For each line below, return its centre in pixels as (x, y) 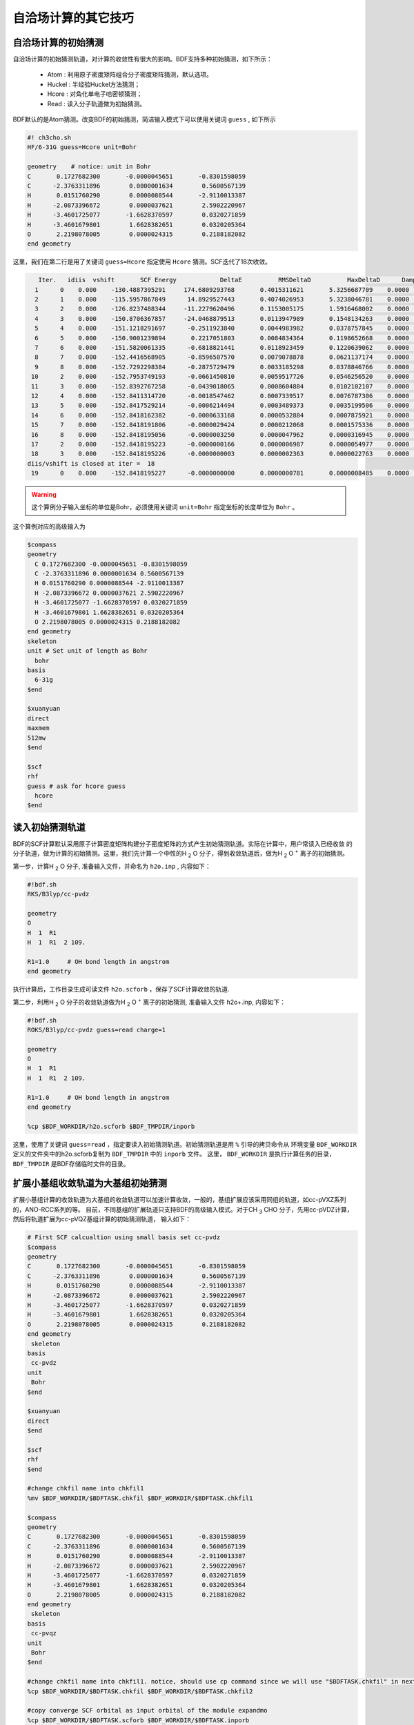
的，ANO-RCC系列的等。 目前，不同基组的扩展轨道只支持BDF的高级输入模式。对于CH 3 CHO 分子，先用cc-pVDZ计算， (183, 1210)
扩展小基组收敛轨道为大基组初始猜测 (90, 1183)
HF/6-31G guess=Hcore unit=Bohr (82, 147)
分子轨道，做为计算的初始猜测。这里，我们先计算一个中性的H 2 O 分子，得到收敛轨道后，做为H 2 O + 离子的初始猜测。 (180, 854)
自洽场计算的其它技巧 (73, 18)
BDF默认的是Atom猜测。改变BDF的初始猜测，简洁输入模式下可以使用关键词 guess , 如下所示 (144, 119)
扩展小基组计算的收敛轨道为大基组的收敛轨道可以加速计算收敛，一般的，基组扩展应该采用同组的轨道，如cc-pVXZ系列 (179, 1200)
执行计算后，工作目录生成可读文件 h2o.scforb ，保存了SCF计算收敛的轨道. (121, 989)
